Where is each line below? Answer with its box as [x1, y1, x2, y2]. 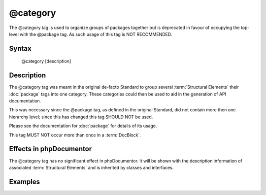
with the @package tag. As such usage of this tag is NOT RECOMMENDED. [20, 31, 172, 37]
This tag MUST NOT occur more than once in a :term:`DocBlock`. [9, 132, 141, 138]
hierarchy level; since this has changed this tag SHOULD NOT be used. [9, 114, 153, 120]
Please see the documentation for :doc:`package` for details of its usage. [9, 123, 157, 129]
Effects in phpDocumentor [9, 145, 92, 153]
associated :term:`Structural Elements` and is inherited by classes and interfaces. [9, 164, 174, 170]
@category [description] [21, 58, 71, 64]
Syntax [9, 44, 32, 53]
